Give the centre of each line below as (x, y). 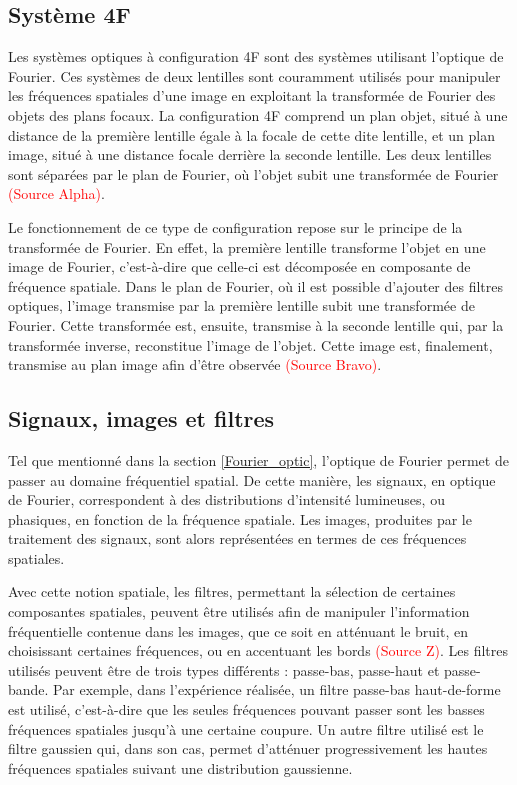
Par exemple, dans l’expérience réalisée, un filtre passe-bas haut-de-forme (277, 689)
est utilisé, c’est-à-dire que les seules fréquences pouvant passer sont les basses (246, 709)
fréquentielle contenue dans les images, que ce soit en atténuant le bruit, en (238, 630)
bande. (28, 689)
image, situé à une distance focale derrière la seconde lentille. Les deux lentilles (250, 154)
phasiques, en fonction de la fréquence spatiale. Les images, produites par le (240, 518)
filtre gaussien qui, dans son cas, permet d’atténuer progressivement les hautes (248, 748)
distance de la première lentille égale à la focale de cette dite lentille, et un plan (251, 134)
